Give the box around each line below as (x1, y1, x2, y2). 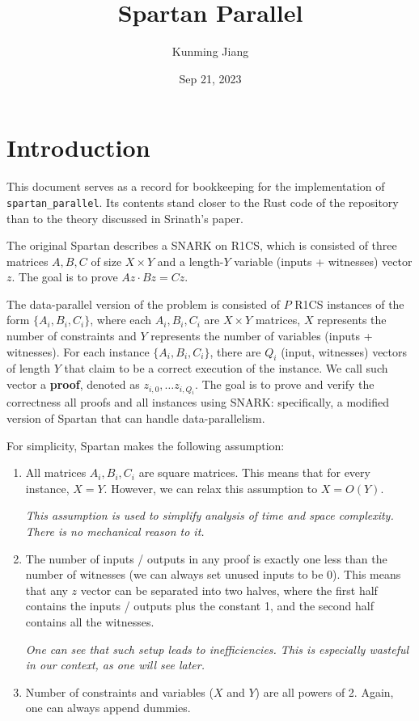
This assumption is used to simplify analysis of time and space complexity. (25, 507, 394, 524)
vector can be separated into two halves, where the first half (80, 581, 378, 598)
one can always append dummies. (25, 699, 191, 716)
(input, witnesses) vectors (281, 343, 408, 360)
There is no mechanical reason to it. (25, 523, 205, 540)
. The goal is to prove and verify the (195, 376, 375, 393)
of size (91, 252, 122, 269)
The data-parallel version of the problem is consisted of (6, 295, 280, 312)
